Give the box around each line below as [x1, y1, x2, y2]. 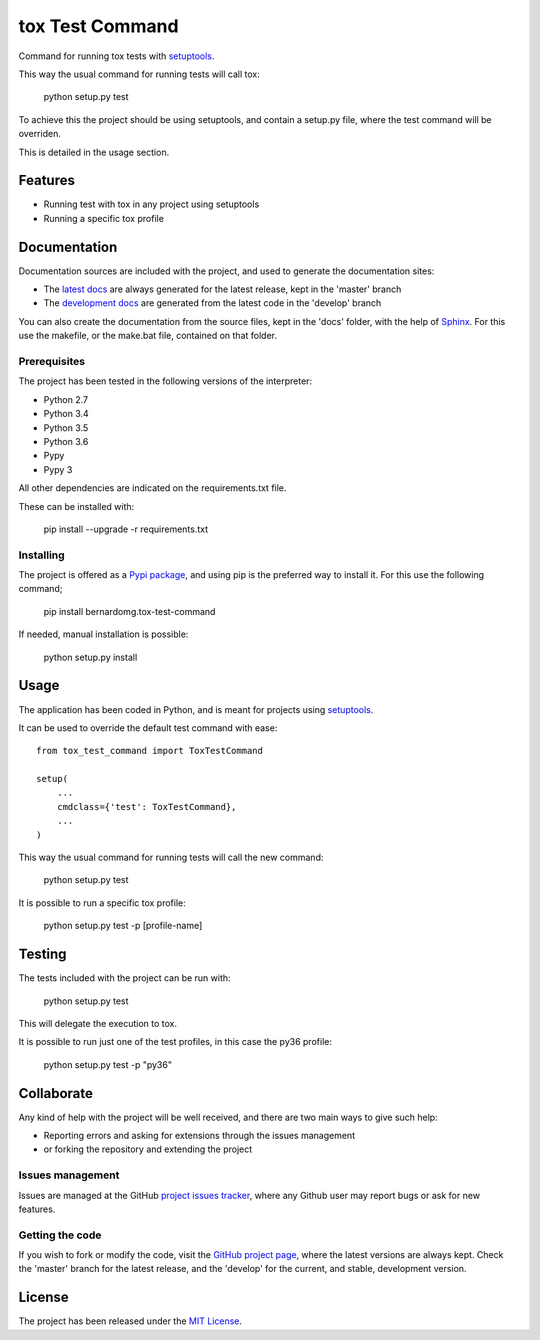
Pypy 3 [43, 463, 73, 475]
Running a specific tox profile [43, 212, 165, 224]
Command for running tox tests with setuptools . [18, 50, 215, 62]
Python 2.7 [43, 393, 89, 405]
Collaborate [18, 1085, 94, 1102]
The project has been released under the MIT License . [18, 1315, 243, 1327]
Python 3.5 [43, 421, 89, 434]
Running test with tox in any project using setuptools [43, 198, 260, 210]
